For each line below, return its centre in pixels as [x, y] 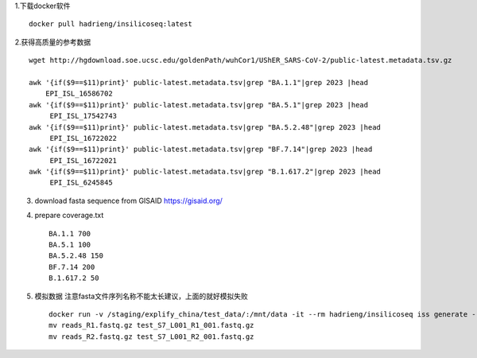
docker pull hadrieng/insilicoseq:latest [111, 24]
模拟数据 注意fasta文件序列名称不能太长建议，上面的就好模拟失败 [141, 296]
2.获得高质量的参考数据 [53, 42]
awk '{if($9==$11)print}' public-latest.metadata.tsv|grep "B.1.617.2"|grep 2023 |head [205, 172]
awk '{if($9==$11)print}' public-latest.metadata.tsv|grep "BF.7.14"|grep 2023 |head [201, 150]
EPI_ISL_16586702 [79, 94]
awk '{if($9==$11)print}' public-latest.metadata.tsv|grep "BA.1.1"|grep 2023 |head [199, 82]
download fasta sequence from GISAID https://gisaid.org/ [128, 200]
